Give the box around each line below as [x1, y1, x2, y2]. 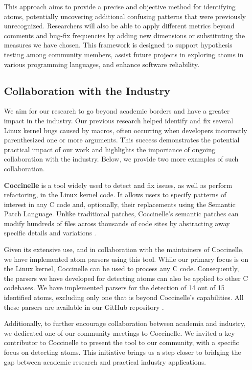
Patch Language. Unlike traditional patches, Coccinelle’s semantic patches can [4, 208, 239, 219]
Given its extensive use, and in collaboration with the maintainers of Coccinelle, [4, 244, 244, 254]
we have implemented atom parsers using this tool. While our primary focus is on [4, 254, 249, 264]
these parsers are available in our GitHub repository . [4, 301, 164, 312]
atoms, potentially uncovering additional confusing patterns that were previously [4, 11, 246, 21]
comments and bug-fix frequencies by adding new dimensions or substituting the [4, 30, 245, 40]
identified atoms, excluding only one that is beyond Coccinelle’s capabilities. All [4, 292, 244, 302]
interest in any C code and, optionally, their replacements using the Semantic [4, 199, 236, 209]
